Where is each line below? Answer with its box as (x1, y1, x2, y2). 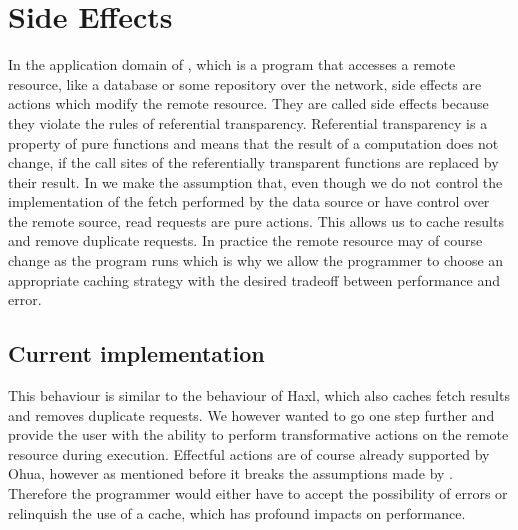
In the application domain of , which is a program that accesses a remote (8, 54, 456, 75)
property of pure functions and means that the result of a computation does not (8, 132, 499, 153)
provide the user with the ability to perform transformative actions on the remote (8, 424, 509, 445)
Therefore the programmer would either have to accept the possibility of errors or (8, 483, 508, 504)
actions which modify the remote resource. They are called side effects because (8, 93, 489, 114)
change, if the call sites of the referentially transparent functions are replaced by (8, 152, 499, 173)
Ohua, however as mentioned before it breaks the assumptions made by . (8, 463, 453, 484)
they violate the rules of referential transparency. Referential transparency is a (8, 112, 488, 133)
